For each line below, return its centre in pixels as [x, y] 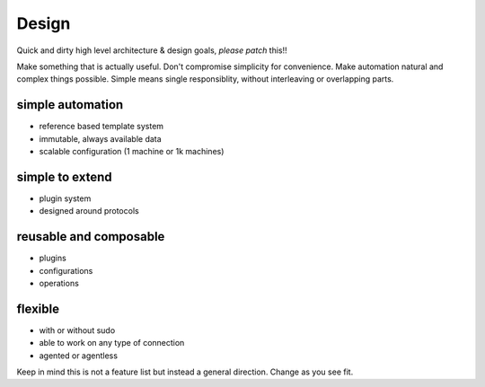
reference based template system [101, 127]
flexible [38, 308]
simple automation [70, 105]
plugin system [65, 198]
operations [59, 283]
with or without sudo [77, 330]
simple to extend [64, 176]
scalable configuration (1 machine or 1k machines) [132, 152]
